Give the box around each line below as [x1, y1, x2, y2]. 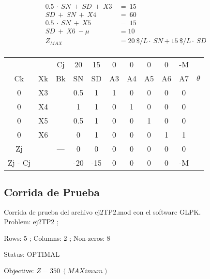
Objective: [4, 265, 34, 275]
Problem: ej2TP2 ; [4, 216, 59, 226]
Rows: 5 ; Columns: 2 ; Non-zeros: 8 [4, 232, 110, 243]
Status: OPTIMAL [4, 249, 60, 259]
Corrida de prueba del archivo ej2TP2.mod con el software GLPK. [4, 207, 201, 217]
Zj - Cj [8, 157, 31, 169]
